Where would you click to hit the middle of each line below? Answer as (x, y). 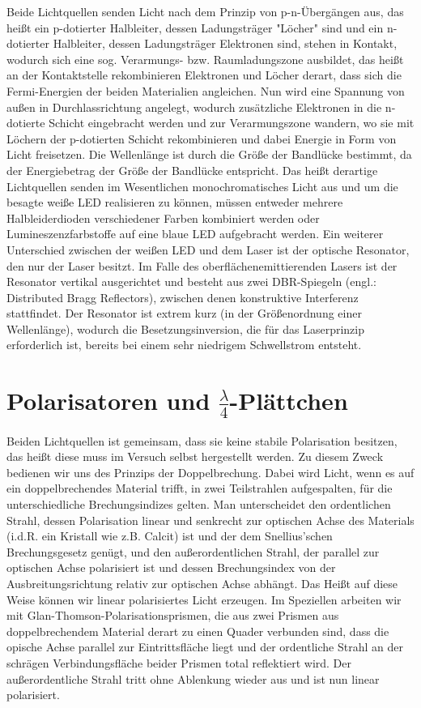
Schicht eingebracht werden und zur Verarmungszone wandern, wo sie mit (232, 123)
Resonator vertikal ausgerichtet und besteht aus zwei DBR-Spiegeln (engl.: (191, 281)
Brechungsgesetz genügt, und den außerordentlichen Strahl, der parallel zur (193, 551)
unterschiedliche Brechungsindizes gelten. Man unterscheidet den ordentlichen (199, 504)
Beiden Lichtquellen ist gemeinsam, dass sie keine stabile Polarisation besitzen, (202, 440)
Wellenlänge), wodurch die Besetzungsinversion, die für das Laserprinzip (185, 328)
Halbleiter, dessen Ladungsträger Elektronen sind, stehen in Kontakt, (225, 43)
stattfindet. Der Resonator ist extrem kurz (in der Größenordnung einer (184, 313)
